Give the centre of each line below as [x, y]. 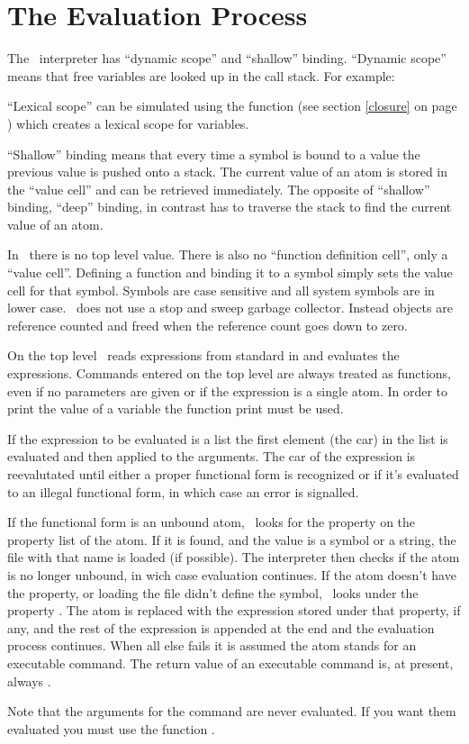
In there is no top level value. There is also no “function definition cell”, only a [228, 254]
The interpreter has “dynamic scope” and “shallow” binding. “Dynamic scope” [227, 58]
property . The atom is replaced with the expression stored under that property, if [234, 610]
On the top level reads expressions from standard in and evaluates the [203, 355]
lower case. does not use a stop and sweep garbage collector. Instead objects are [230, 308]
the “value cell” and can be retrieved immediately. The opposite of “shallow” [219, 189]
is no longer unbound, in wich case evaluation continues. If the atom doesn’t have [232, 574]
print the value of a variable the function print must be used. [176, 408]
